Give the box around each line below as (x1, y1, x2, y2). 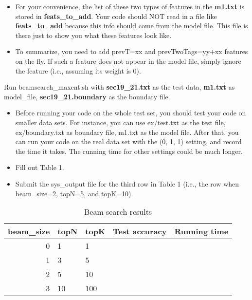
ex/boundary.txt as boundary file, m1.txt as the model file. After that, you (15, 127, 239, 137)
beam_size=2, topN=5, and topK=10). (15, 188, 133, 198)
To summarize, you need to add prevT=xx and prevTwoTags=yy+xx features (15, 46, 248, 56)
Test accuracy (113, 225, 167, 237)
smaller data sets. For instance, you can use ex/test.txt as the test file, (15, 117, 226, 127)
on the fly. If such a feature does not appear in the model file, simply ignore (15, 56, 241, 66)
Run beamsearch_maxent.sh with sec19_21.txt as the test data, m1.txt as (4, 82, 235, 92)
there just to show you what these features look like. (15, 30, 172, 40)
